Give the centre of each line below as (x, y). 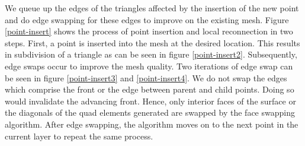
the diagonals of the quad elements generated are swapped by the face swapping (150, 112)
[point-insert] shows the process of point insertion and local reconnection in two (149, 31)
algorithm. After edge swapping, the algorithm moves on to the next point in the (152, 124)
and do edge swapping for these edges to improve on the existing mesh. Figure (147, 19)
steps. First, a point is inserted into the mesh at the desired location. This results (152, 42)
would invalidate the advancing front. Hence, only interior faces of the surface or (150, 101)
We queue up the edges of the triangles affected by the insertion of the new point (152, 8)
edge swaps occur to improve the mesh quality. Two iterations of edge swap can (149, 66)
